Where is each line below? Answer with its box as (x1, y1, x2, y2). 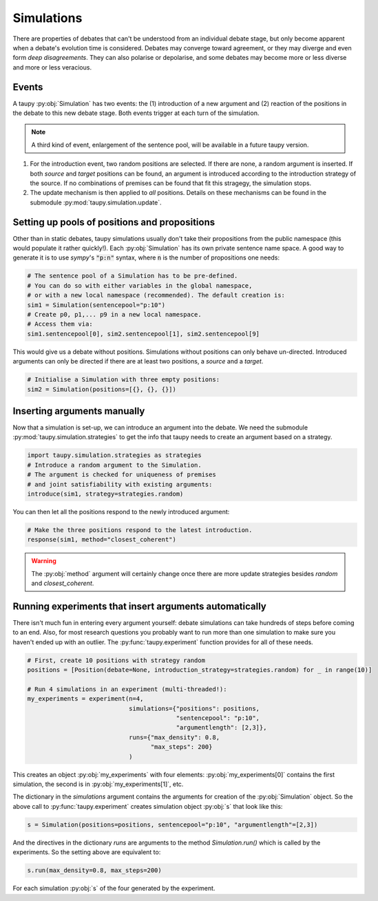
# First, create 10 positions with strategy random (27, 656, 206, 664)
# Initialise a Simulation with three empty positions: (27, 376, 220, 383)
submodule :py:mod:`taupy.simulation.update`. (30, 198, 162, 206)
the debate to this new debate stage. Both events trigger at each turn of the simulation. (12, 109, 260, 117)
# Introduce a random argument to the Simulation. (27, 461, 202, 469)
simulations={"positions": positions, (128, 704, 260, 712)
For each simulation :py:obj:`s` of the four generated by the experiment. (12, 884, 216, 893)
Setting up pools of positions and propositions (12, 216, 216, 228)
